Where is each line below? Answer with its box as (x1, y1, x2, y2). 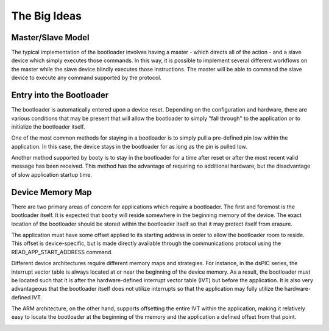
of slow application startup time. (11, 171, 93, 178)
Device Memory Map (11, 187, 93, 198)
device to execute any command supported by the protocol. (11, 74, 161, 82)
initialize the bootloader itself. (11, 123, 85, 130)
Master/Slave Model (11, 32, 90, 43)
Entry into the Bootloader (11, 90, 109, 101)
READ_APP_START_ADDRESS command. (11, 248, 113, 255)
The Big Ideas (11, 9, 82, 23)
